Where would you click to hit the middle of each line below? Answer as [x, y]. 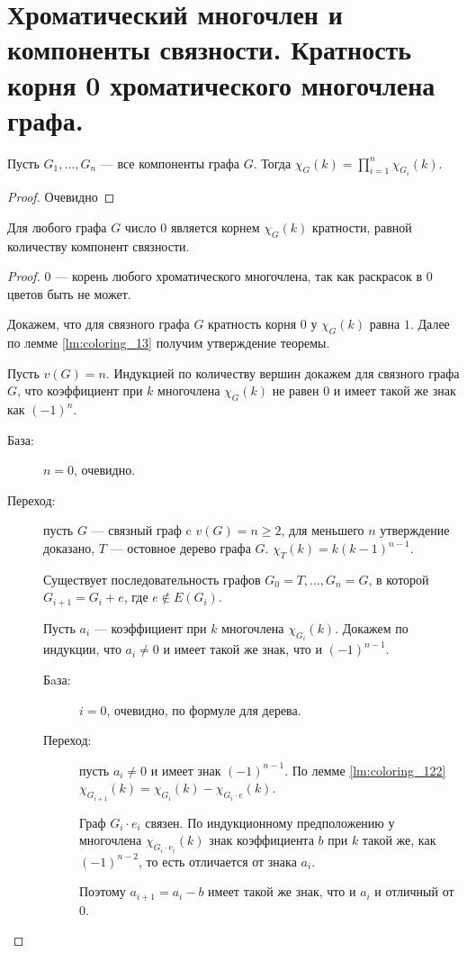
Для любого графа [57, 227]
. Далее [430, 324]
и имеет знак [186, 770]
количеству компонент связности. [99, 245]
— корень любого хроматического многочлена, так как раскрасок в [239, 276]
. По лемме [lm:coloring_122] [365, 770]
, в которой [399, 579]
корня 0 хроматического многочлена [221, 84]
